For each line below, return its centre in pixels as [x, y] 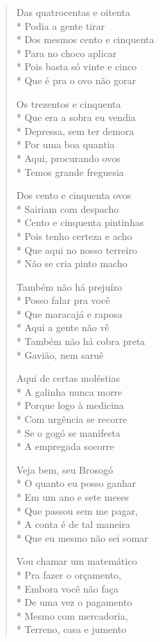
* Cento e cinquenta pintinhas [80, 222]
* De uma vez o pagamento [74, 602]
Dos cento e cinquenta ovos [74, 195]
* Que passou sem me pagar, [77, 510]
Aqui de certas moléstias [68, 378]
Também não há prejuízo [69, 286]
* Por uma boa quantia [65, 144]
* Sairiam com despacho [68, 208]
